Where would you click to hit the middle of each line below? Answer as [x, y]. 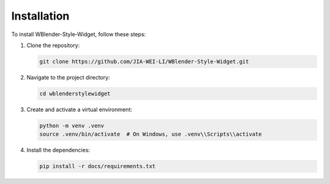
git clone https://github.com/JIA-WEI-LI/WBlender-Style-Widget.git [144, 61]
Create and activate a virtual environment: [79, 109]
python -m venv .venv [72, 126]
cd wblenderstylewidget [75, 94]
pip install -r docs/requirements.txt [97, 166]
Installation [40, 16]
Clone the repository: [53, 45]
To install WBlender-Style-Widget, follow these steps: [79, 34]
